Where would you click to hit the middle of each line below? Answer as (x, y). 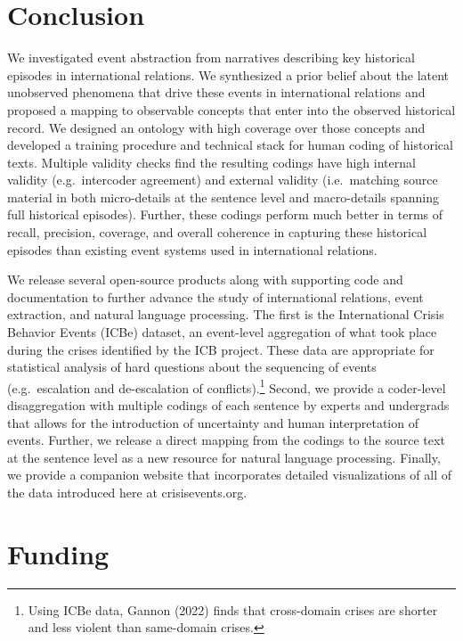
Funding (58, 553)
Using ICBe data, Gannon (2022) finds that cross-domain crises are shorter (233, 609)
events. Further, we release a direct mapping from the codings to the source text (226, 440)
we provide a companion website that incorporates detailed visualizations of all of (229, 475)
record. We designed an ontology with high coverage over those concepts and (216, 127)
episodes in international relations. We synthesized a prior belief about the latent (228, 74)
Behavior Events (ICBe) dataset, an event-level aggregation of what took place (222, 332)
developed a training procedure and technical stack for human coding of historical (230, 145)
